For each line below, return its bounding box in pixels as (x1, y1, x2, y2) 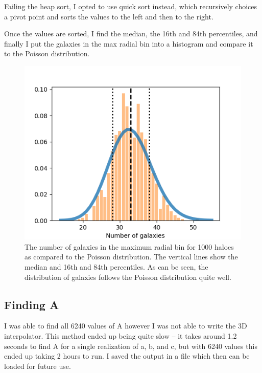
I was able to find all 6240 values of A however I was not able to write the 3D (4, 320, 247, 331)
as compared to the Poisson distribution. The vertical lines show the (25, 251, 238, 262)
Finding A (4, 296, 59, 312)
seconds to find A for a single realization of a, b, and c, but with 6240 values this (4, 340, 257, 351)
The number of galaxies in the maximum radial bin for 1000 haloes (25, 241, 234, 252)
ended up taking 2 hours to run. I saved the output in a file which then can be (4, 350, 250, 361)
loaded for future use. (4, 360, 71, 371)
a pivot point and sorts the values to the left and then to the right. (4, 11, 213, 21)
